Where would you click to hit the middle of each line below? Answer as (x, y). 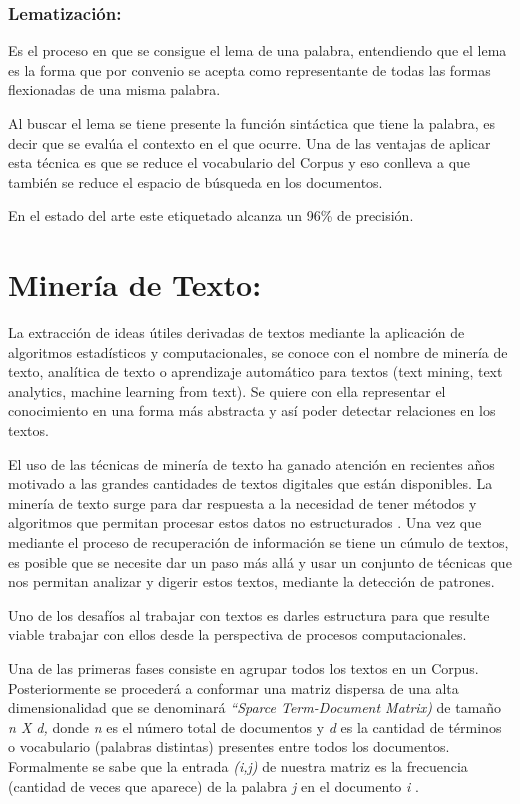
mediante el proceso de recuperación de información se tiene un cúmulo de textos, (258, 542)
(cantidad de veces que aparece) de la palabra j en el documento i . (213, 785)
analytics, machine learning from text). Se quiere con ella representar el (227, 390)
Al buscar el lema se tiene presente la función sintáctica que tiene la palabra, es (251, 123)
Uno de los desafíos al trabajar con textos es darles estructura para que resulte (249, 614)
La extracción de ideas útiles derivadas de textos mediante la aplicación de (236, 332)
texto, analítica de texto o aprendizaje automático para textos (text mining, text (255, 371)
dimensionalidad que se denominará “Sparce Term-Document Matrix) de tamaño (255, 707)
